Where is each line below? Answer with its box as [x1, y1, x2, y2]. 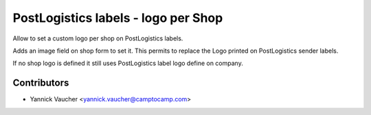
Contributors [12, 77, 69, 89]
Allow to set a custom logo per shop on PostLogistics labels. [12, 34, 183, 42]
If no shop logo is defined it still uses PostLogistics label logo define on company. [12, 59, 243, 68]
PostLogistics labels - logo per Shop [12, 10, 223, 25]
